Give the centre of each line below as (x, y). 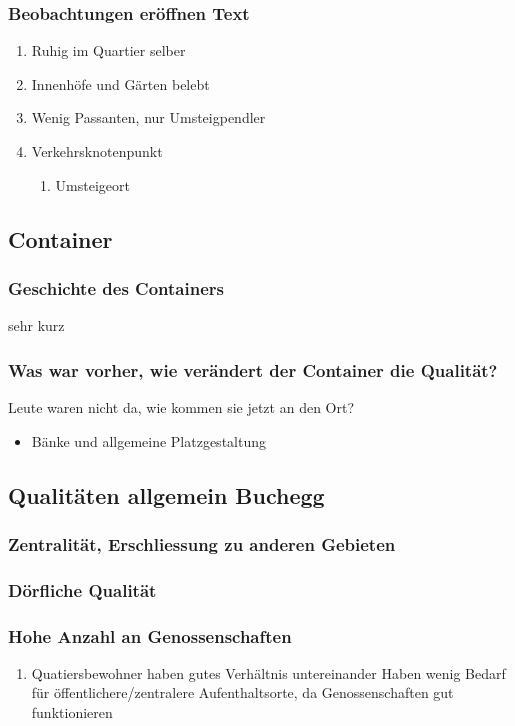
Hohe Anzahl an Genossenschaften (150, 635)
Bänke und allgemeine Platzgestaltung (148, 440)
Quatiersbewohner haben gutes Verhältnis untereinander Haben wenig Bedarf (268, 672)
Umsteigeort (92, 184)
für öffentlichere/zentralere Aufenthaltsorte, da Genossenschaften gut (242, 692)
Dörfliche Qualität (82, 589)
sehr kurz (36, 325)
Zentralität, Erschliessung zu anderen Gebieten (202, 543)
